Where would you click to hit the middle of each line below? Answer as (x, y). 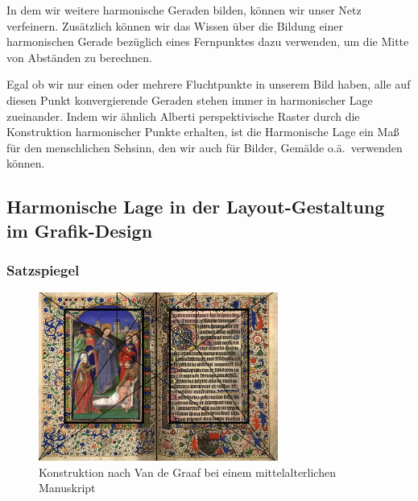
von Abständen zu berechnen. (79, 57)
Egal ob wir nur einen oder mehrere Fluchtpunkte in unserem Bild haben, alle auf (209, 84)
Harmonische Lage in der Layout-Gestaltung (196, 207)
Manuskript (67, 488)
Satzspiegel (43, 270)
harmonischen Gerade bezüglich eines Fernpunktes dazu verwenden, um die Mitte (208, 41)
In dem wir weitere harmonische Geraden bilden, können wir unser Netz (184, 10)
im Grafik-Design (80, 230)
